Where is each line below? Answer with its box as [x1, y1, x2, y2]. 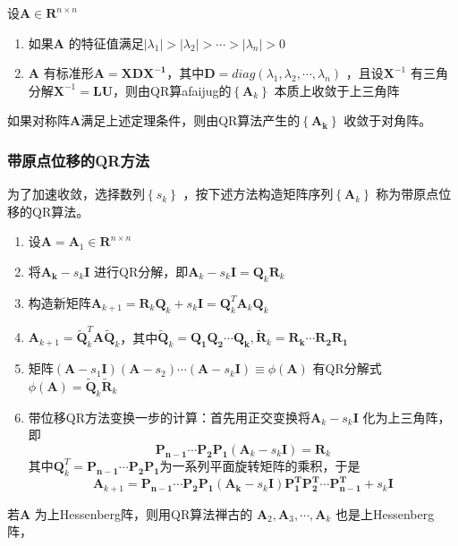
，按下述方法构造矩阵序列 [182, 184, 334, 203]
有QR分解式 [312, 359, 382, 378]
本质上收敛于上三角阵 [274, 81, 400, 99]
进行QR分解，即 [94, 261, 189, 280]
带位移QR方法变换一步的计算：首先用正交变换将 [28, 407, 310, 426]
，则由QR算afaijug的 [113, 81, 232, 99]
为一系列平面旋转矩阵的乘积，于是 [159, 456, 360, 474]
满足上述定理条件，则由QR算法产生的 [81, 111, 301, 130]
